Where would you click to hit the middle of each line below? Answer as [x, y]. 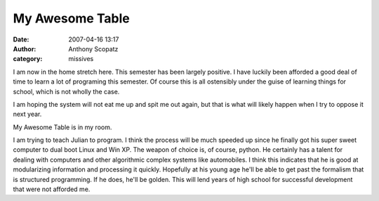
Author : [25, 48]
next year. [27, 114]
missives [81, 59]
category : [28, 59]
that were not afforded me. [52, 189]
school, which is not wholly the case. [66, 91]
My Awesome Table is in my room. [62, 127]
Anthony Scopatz [93, 48]
